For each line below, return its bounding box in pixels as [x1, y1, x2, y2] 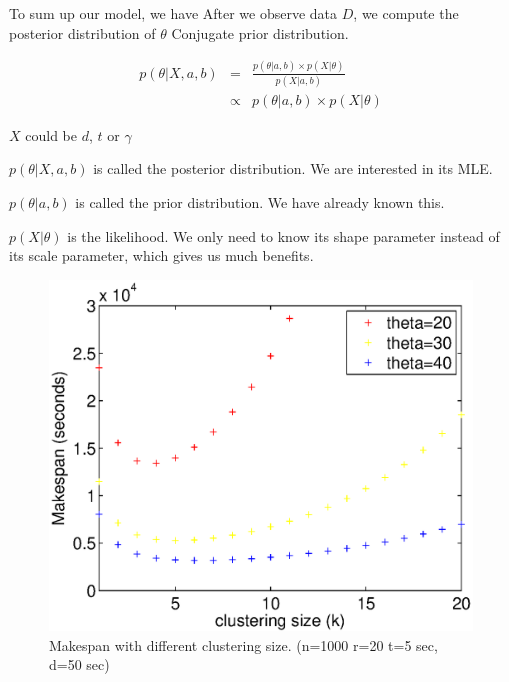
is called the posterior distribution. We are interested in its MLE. [93, 158, 493, 179]
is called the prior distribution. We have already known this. [75, 192, 445, 213]
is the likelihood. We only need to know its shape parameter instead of [67, 225, 500, 246]
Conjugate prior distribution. [171, 22, 349, 43]
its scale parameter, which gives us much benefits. [9, 245, 314, 266]
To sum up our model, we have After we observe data [9, 3, 338, 23]
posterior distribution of [9, 22, 156, 43]
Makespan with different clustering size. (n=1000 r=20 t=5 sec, [49, 634, 438, 655]
